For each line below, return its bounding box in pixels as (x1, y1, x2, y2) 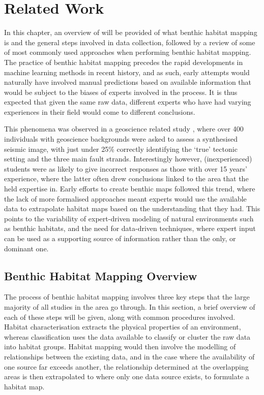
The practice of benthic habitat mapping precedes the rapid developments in (4, 56, 243, 67)
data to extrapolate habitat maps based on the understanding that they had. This (4, 203, 260, 214)
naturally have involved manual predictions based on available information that (4, 77, 252, 87)
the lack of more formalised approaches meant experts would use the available (4, 193, 247, 204)
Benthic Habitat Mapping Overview (4, 268, 197, 283)
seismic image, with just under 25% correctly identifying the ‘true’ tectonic (4, 143, 238, 154)
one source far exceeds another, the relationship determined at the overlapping (4, 361, 249, 372)
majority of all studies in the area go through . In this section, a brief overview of (4, 301, 255, 312)
